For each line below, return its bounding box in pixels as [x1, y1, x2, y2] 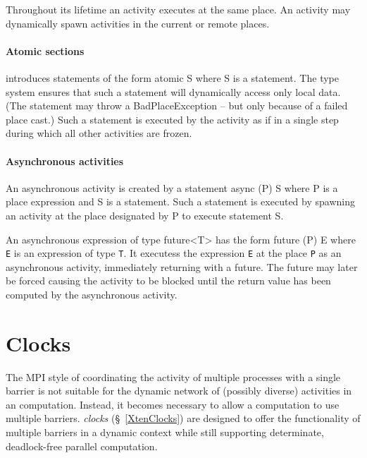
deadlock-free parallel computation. [6, 438, 158, 453]
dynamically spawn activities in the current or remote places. [6, 16, 270, 30]
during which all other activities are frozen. [6, 126, 192, 140]
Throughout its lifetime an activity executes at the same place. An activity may [6, 2, 351, 16]
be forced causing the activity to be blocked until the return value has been [6, 273, 331, 288]
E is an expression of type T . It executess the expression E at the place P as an [6, 246, 342, 260]
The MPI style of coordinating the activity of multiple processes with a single [6, 369, 341, 384]
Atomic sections [6, 43, 85, 58]
